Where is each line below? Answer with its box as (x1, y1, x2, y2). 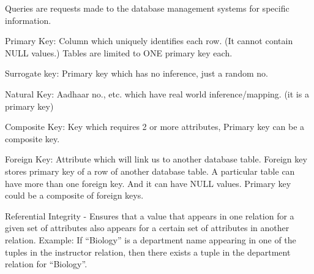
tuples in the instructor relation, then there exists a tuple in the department (5, 245, 291, 258)
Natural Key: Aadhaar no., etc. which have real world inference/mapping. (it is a (5, 87, 309, 100)
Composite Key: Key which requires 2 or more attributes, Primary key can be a (5, 120, 305, 133)
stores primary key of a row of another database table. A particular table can (5, 164, 295, 177)
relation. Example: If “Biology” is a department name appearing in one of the (5, 233, 296, 246)
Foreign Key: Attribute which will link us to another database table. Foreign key (5, 153, 307, 166)
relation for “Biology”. (5, 257, 88, 270)
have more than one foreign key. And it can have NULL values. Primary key (5, 177, 291, 189)
